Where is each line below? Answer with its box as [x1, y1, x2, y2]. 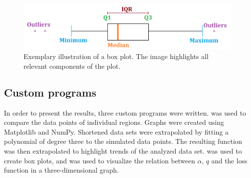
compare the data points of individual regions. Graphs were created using [4, 117, 224, 127]
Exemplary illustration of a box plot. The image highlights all [23, 51, 209, 61]
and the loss [211, 155, 248, 165]
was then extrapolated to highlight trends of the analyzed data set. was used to [4, 145, 242, 156]
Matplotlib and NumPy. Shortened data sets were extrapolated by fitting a [4, 126, 229, 137]
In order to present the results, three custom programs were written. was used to [4, 107, 246, 118]
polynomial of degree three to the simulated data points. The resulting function [4, 136, 242, 146]
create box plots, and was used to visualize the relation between [4, 155, 195, 165]
